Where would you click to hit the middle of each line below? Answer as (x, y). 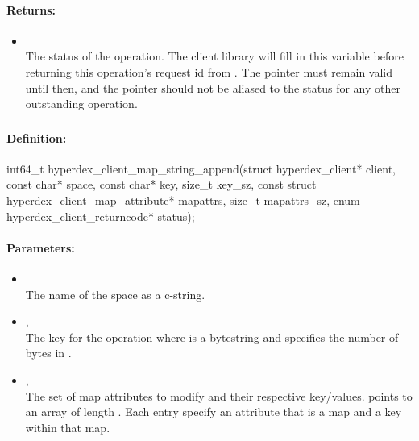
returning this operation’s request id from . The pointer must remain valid (209, 71)
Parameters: (41, 247)
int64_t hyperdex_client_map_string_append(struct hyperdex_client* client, (201, 168)
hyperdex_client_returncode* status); (101, 216)
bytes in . (48, 353)
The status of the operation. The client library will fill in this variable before (214, 56)
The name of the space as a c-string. (115, 294)
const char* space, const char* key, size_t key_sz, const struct (162, 184)
